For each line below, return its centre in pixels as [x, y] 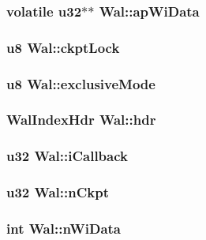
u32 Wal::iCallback [67, 156]
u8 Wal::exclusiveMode [81, 83]
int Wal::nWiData [64, 228]
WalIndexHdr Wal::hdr [81, 120]
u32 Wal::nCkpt [58, 192]
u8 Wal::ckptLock [63, 47]
